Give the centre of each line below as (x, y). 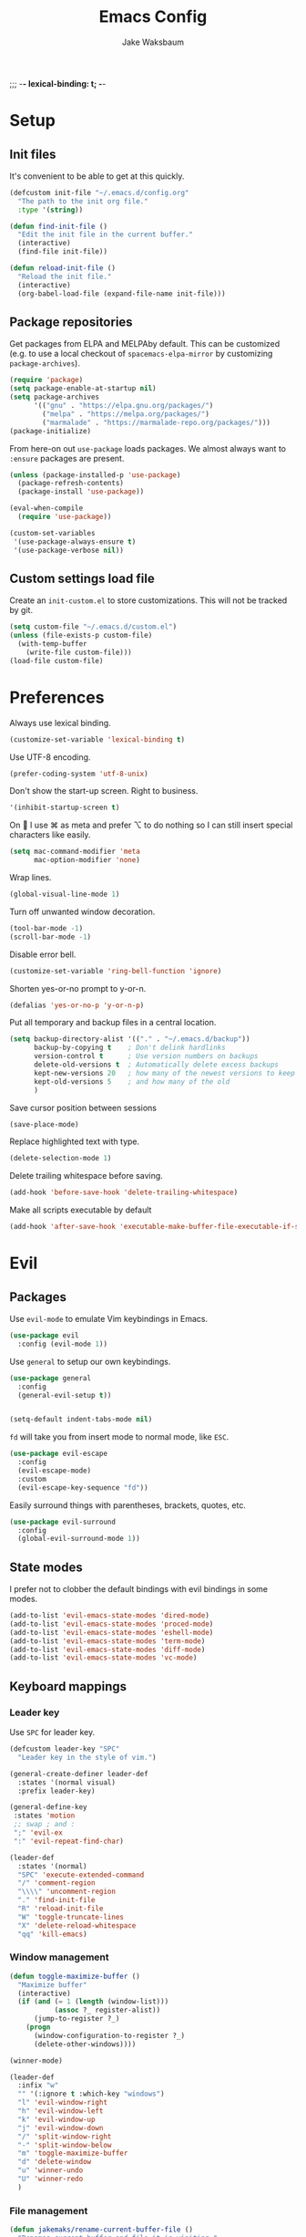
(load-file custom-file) (56, 661)
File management (49, 2211)
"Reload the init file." (65, 276)
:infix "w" (38, 2086)
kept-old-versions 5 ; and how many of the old (132, 1082)
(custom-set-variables (52, 533)
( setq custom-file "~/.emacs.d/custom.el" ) (93, 627)
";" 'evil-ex (38, 1833)
